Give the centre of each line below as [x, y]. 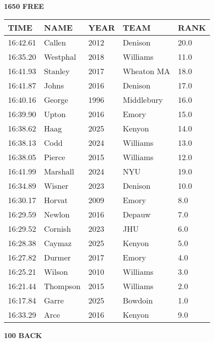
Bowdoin [138, 300]
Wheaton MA [147, 71]
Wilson [56, 271]
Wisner [56, 185]
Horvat [56, 200]
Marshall [59, 171]
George [56, 99]
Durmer [57, 257]
